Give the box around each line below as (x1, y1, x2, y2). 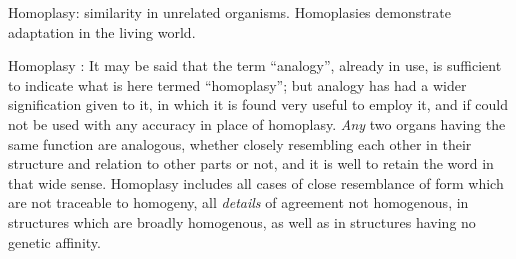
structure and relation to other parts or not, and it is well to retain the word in (8, 153, 494, 174)
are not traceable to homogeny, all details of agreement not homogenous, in (8, 192, 469, 213)
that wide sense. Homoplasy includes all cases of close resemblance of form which (8, 172, 504, 193)
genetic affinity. (8, 231, 101, 252)
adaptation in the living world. (8, 21, 196, 42)
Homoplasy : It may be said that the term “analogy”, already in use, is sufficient (8, 55, 502, 76)
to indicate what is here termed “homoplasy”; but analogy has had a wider (8, 74, 467, 95)
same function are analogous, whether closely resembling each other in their (8, 133, 472, 154)
